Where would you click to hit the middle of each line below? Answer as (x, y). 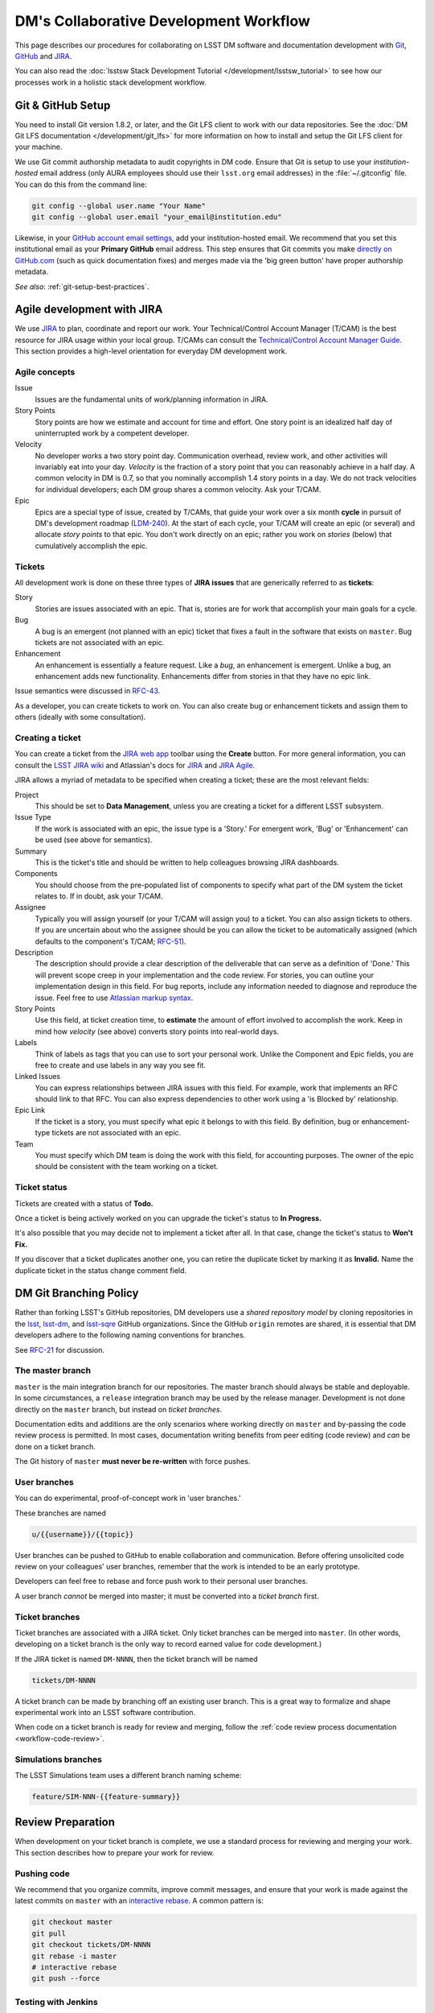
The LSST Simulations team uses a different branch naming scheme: (128, 1775)
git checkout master (72, 1922)
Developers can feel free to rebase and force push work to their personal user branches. (162, 1581)
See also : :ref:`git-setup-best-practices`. (82, 287)
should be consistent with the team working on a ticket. (127, 1167)
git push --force (66, 1978)
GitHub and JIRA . (43, 56)
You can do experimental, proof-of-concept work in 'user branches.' (128, 1498)
